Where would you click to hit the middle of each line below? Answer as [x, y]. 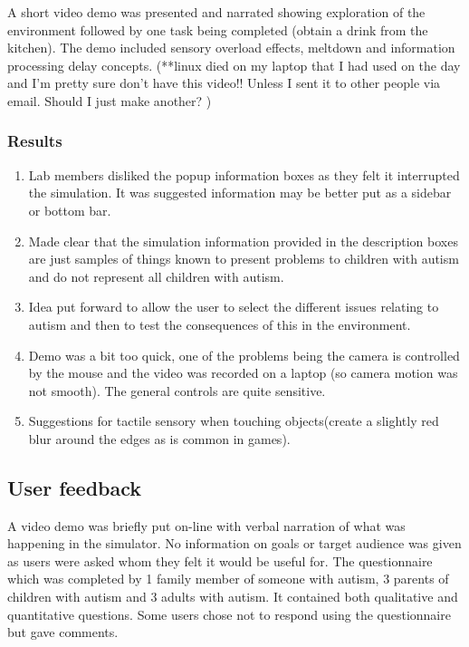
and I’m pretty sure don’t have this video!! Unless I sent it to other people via [224, 83]
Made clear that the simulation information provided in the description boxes [243, 241]
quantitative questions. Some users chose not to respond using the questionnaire [229, 614]
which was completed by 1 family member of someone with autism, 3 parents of [228, 579]
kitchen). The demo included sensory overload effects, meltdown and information [231, 48]
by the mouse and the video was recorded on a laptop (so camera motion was [243, 373]
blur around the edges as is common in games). [159, 438]
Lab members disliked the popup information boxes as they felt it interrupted [244, 174]
